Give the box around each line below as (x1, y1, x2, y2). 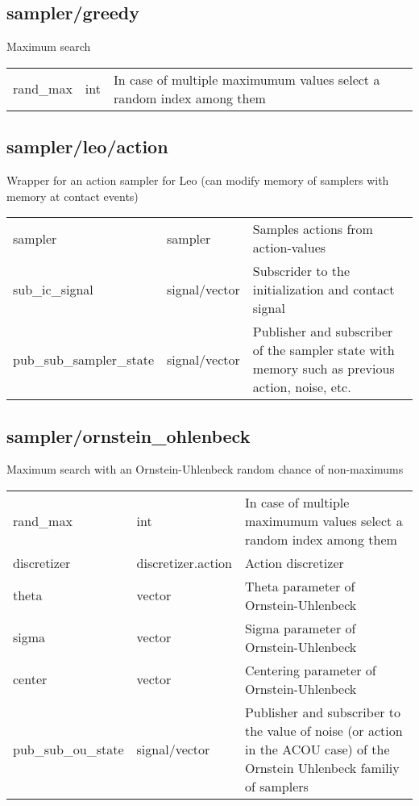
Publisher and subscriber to (244, 702, 401, 721)
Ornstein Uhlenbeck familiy (244, 758, 400, 777)
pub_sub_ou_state (13, 739, 124, 758)
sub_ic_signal (13, 280, 93, 299)
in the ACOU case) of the (244, 739, 390, 758)
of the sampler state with (252, 340, 395, 360)
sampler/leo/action (6, 134, 168, 159)
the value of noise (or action (244, 720, 403, 740)
